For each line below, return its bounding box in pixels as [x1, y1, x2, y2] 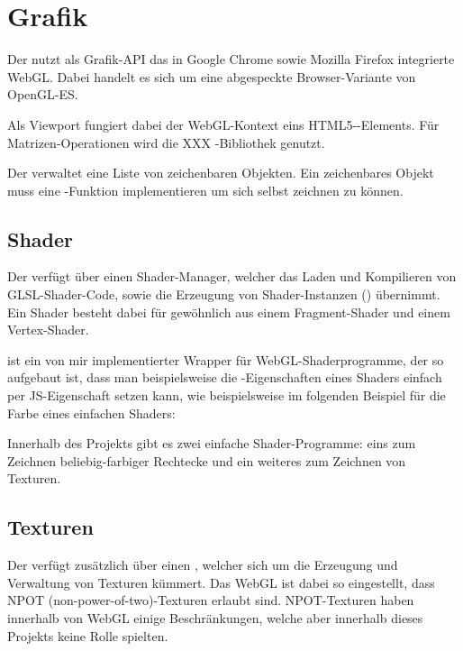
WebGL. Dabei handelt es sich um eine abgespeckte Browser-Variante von [7, 67, 416, 86]
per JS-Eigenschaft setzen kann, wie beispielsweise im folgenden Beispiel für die [7, 386, 446, 405]
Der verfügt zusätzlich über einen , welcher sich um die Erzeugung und [7, 555, 398, 574]
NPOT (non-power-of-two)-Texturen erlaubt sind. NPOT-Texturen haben [7, 591, 414, 610]
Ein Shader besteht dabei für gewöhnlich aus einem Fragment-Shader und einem [7, 302, 450, 321]
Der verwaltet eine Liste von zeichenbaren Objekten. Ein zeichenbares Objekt [7, 163, 434, 182]
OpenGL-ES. [7, 85, 78, 104]
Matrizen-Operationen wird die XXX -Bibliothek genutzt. [7, 133, 325, 151]
